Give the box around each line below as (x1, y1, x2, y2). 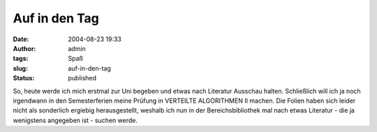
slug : (13, 64, 28, 73)
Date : (13, 35, 29, 43)
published (68, 74, 97, 82)
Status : (13, 74, 35, 82)
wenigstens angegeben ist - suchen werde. (13, 116, 138, 124)
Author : (13, 44, 36, 52)
